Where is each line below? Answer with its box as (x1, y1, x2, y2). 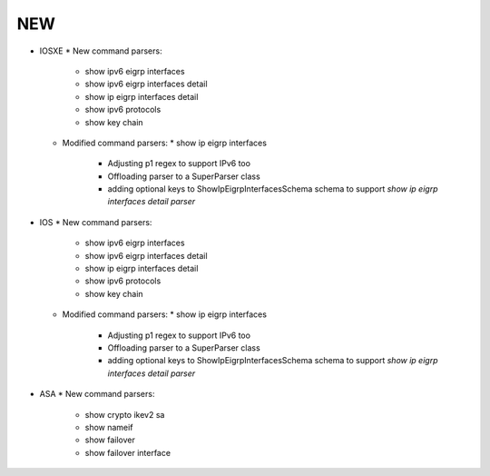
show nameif (84, 421, 133, 432)
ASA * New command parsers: (39, 389, 155, 400)
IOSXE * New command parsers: (39, 45, 162, 56)
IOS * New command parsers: (39, 216, 152, 227)
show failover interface (84, 447, 171, 458)
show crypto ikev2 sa (84, 409, 165, 420)
